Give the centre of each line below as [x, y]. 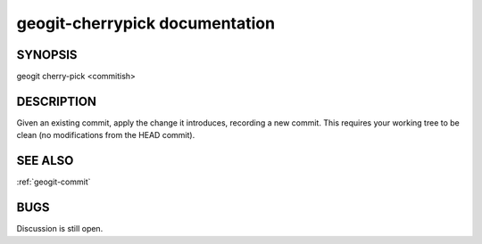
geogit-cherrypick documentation [146, 23]
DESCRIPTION [57, 101]
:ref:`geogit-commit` [54, 182]
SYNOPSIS [47, 55]
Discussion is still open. [60, 229]
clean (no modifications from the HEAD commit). [106, 135]
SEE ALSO [45, 161]
